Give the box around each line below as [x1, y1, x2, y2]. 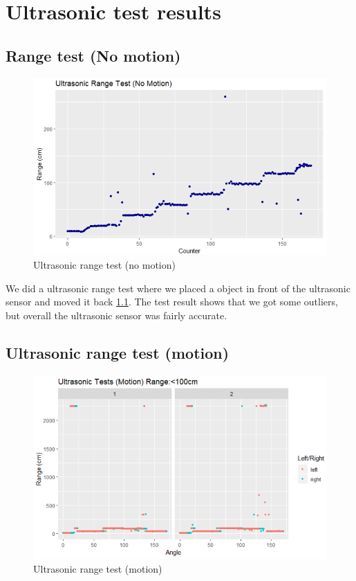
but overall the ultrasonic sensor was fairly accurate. [6, 307, 227, 322]
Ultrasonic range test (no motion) [33, 258, 176, 272]
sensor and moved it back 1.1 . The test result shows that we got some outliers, [6, 294, 338, 309]
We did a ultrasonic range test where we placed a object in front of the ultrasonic [6, 280, 350, 295]
